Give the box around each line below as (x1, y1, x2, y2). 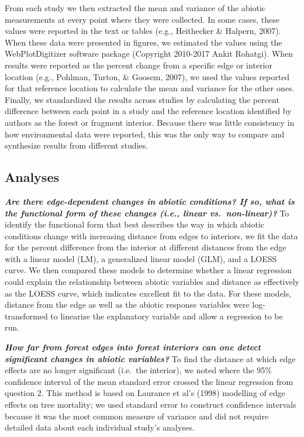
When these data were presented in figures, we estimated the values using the (5, 36, 282, 48)
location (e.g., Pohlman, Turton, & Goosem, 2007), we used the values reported (5, 70, 290, 82)
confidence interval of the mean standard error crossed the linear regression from (5, 375, 293, 387)
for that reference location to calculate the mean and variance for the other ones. (5, 82, 295, 94)
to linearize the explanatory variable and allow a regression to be (50, 309, 283, 322)
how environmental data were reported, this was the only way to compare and (5, 128, 285, 140)
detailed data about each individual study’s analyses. (5, 421, 195, 433)
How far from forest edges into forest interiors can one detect (5, 341, 261, 353)
